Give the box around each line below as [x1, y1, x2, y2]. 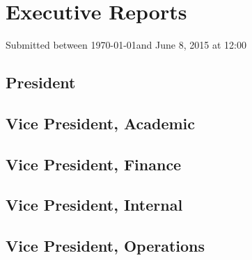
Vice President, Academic [6, 112, 195, 133]
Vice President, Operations [6, 235, 205, 257]
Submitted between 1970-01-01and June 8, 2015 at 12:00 [6, 38, 246, 52]
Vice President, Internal [6, 194, 183, 216]
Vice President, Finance [6, 153, 182, 174]
